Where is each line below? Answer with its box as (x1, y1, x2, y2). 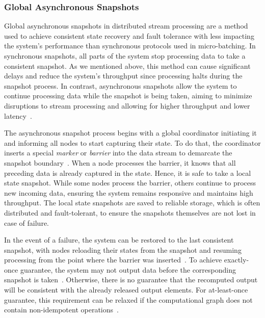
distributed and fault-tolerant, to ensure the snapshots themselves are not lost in (4, 207, 256, 218)
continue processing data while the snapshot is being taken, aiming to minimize (4, 90, 252, 101)
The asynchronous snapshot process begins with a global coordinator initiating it (4, 127, 257, 138)
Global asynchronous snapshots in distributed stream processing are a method (4, 20, 248, 31)
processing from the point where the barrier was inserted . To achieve (4, 254, 222, 265)
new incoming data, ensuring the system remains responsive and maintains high (4, 187, 253, 198)
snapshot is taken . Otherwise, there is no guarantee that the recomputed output (4, 274, 258, 285)
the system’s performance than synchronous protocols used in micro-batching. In (4, 40, 256, 51)
